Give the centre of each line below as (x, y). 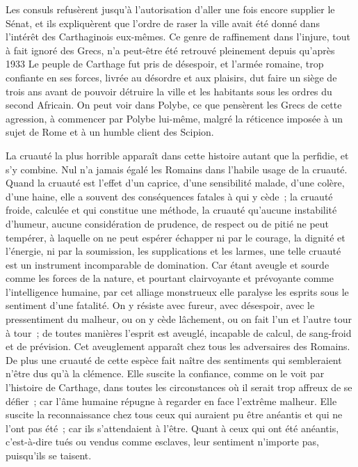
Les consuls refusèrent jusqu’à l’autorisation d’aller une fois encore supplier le (170, 9)
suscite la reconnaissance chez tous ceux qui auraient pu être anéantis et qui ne (174, 414)
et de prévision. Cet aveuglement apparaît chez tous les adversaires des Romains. (178, 346)
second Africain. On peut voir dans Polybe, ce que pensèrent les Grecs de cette (174, 105)
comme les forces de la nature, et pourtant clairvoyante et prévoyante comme (170, 278)
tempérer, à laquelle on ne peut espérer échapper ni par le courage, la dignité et (176, 237)
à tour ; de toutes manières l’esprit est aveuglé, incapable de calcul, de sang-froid (179, 332)
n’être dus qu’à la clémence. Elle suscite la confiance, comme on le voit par (165, 373)
